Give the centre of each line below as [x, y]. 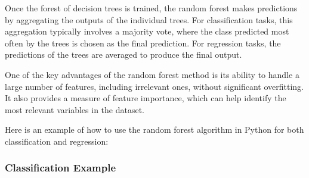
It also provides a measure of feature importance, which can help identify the [146, 98]
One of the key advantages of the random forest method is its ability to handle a [152, 74]
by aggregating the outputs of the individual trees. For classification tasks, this [149, 19]
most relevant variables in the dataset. [75, 109]
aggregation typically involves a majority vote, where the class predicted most [147, 31]
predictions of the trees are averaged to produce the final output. [123, 54]
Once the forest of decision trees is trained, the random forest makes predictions [151, 8]
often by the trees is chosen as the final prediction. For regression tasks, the [143, 43]
